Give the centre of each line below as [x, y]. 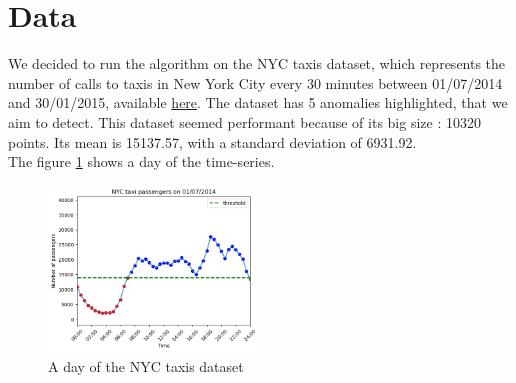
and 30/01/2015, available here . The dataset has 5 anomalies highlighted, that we [258, 102]
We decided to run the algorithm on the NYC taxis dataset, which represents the [257, 63]
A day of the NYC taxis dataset [146, 365]
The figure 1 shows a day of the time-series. [141, 161]
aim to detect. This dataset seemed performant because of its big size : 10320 [244, 121]
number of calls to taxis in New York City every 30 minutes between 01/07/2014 [255, 82]
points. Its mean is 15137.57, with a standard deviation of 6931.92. [212, 141]
